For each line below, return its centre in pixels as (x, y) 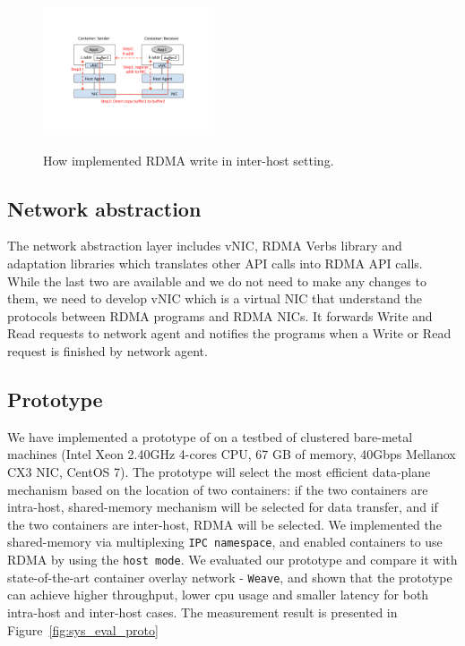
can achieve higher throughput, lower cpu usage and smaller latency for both (218, 595)
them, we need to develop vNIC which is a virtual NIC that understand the (215, 298)
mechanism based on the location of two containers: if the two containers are (218, 489)
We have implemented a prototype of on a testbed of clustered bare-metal (210, 436)
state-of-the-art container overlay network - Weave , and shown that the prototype (230, 577)
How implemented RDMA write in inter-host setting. (189, 160)
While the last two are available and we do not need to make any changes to (217, 280)
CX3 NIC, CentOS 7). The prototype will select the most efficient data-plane (219, 472)
